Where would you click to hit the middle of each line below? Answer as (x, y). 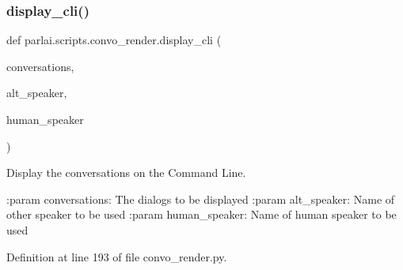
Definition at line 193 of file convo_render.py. (117, 256)
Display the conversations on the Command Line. (126, 172)
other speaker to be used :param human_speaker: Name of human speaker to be (201, 214)
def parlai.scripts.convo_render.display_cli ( (114, 40)
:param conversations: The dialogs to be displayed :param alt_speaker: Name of (201, 199)
